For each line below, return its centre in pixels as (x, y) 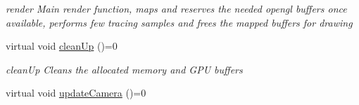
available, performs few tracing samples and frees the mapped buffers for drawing (179, 22)
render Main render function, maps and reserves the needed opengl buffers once (176, 8)
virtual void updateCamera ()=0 (76, 93)
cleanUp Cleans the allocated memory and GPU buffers (124, 69)
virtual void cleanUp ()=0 (62, 46)
